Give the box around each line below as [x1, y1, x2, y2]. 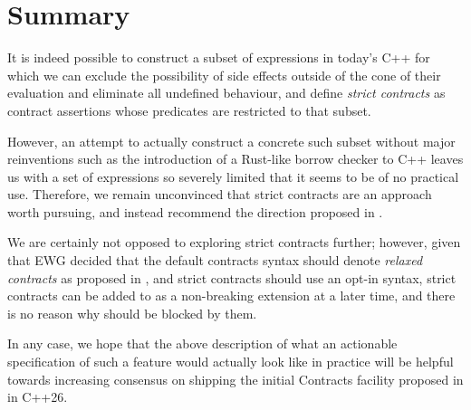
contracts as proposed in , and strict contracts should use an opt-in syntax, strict [7, 268, 457, 287]
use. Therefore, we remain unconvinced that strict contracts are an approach [7, 185, 432, 204]
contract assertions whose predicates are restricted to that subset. [7, 100, 371, 119]
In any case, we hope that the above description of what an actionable [7, 334, 398, 353]
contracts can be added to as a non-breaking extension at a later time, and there [7, 286, 456, 305]
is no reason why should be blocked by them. [7, 303, 257, 322]
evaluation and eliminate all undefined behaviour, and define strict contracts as [7, 83, 446, 102]
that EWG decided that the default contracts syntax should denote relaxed [7, 251, 423, 270]
